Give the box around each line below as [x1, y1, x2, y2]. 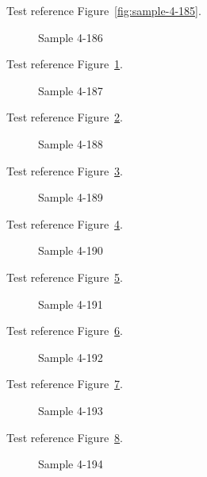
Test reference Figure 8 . [6, 429, 123, 445]
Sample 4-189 [38, 189, 103, 206]
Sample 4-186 [38, 29, 103, 45]
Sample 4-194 [38, 456, 103, 472]
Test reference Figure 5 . [6, 268, 123, 285]
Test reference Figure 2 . [6, 109, 123, 125]
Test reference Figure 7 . [6, 375, 123, 392]
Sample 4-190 [38, 242, 103, 259]
